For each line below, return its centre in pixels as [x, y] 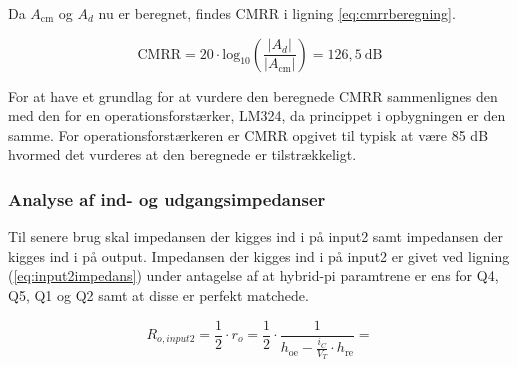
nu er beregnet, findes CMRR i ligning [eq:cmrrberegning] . [277, 13]
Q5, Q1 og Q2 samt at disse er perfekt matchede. [158, 294]
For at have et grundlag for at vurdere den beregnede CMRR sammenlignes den [253, 95]
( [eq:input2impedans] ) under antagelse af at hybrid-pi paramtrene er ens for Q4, [253, 275]
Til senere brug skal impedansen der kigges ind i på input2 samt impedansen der [255, 236]
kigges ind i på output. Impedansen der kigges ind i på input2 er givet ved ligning [259, 255]
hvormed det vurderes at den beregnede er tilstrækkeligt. [182, 154]
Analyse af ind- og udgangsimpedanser [167, 198]
